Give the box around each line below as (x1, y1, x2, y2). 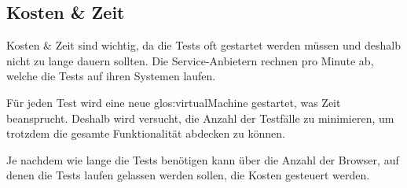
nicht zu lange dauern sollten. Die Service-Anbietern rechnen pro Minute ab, (6, 52, 374, 68)
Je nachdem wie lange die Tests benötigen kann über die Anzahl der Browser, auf (6, 151, 399, 168)
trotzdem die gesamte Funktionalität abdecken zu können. (6, 125, 285, 142)
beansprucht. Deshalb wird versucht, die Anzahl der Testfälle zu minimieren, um (6, 109, 394, 126)
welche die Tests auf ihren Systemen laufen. (6, 68, 216, 84)
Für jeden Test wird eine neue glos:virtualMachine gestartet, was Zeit (6, 94, 341, 110)
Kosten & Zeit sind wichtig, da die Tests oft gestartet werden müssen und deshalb (6, 37, 401, 53)
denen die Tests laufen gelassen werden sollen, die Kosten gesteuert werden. (6, 167, 370, 183)
